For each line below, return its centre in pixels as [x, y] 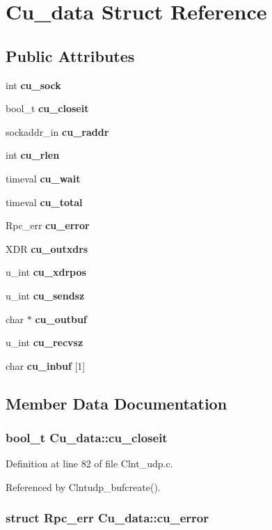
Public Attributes [70, 55]
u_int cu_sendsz [45, 295]
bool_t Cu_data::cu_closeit [87, 437]
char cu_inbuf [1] [46, 365]
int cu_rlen [33, 155]
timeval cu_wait [43, 178]
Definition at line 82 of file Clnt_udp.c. [89, 463]
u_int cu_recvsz [45, 342]
